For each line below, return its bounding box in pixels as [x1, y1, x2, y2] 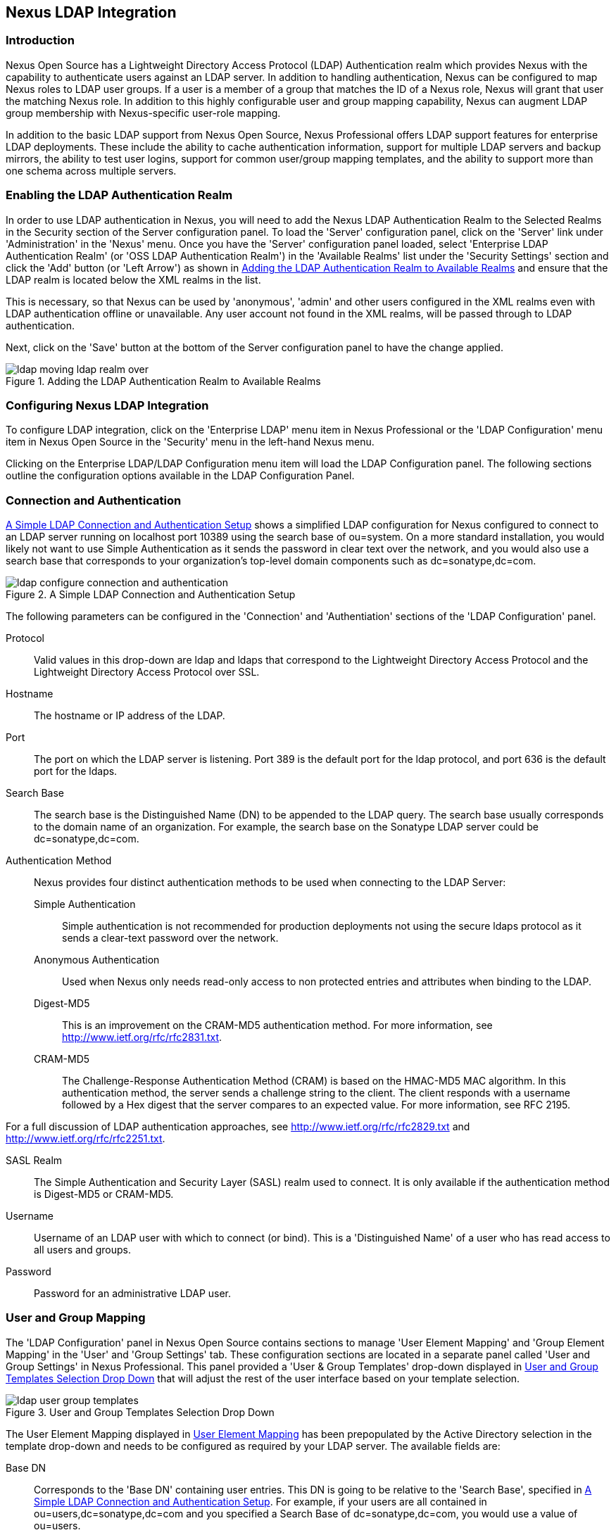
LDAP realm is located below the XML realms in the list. [6, 273, 261, 286]
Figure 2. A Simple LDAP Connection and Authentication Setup [6, 588, 296, 601]
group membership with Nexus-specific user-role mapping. [6, 106, 281, 119]
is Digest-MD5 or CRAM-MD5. [34, 1188, 174, 1201]
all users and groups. [34, 1244, 131, 1256]
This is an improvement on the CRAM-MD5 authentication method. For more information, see [62, 1019, 493, 1032]
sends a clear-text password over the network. [62, 932, 279, 945]
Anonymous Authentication [34, 954, 160, 966]
